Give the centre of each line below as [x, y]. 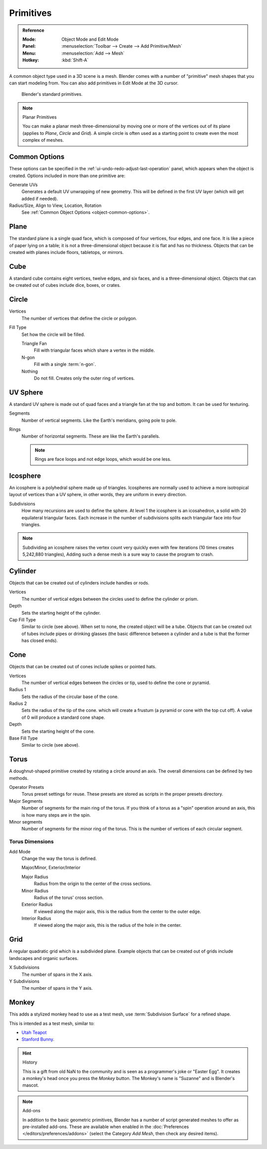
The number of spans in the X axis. [57, 974]
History [30, 1062]
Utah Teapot [34, 1032]
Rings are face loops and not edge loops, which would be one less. [103, 459]
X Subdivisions [24, 967]
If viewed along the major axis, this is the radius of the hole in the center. [108, 925]
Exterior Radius [37, 904]
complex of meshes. [43, 140]
